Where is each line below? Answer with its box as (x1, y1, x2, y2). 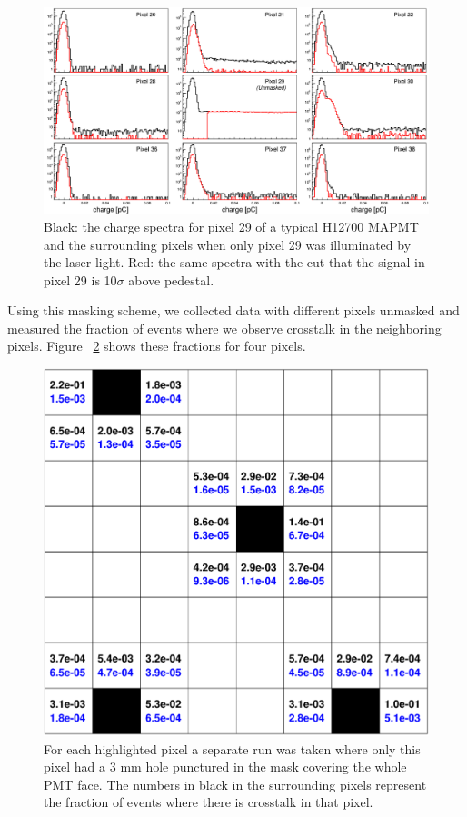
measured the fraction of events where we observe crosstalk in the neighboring (7, 318, 442, 337)
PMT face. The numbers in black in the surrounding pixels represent (44, 774, 427, 793)
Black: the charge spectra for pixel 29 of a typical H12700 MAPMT (44, 216, 419, 235)
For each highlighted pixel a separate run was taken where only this (44, 739, 421, 758)
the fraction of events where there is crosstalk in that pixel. (44, 792, 373, 812)
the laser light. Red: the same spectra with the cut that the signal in (44, 253, 425, 272)
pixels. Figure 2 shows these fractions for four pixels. (7, 336, 306, 355)
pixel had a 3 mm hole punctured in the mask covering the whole (44, 757, 407, 776)
